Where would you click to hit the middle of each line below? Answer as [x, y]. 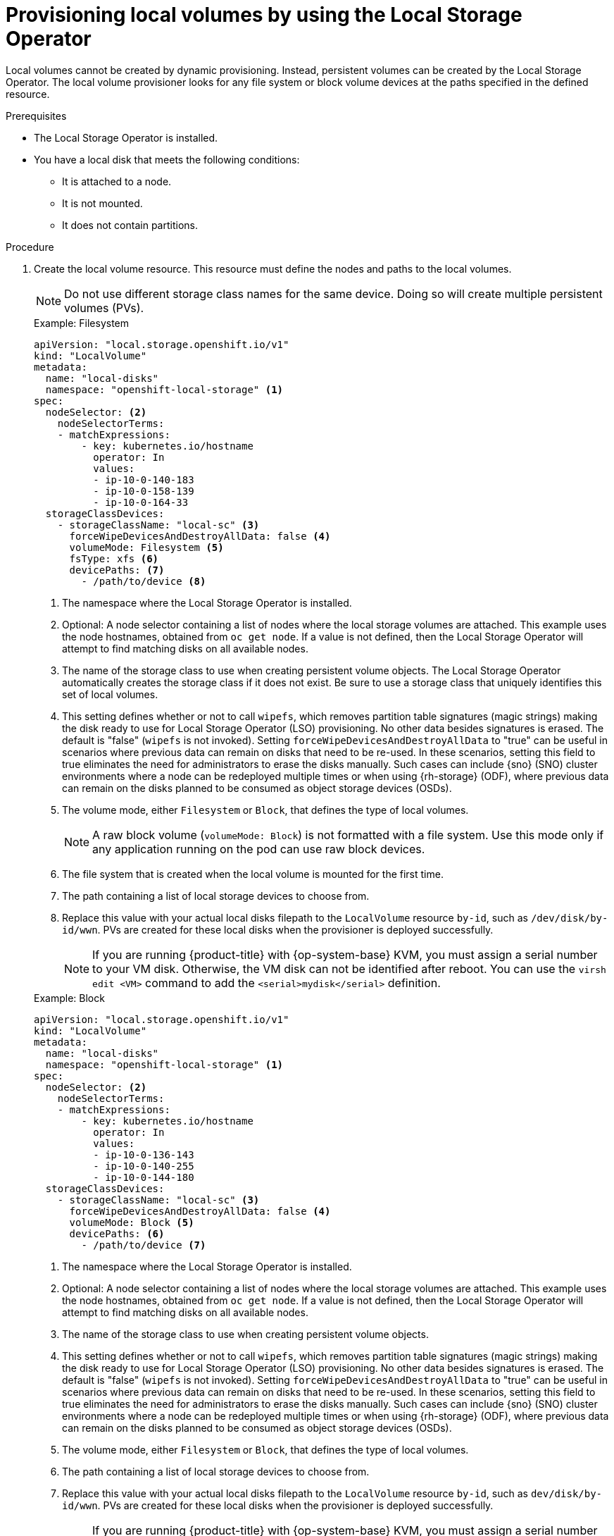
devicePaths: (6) [117, 1233]
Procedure [30, 247]
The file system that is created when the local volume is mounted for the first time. [253, 874]
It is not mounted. [102, 203]
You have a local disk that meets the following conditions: [167, 159]
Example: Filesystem [82, 323]
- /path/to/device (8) [144, 581]
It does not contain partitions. [130, 225]
